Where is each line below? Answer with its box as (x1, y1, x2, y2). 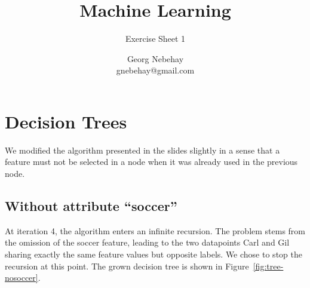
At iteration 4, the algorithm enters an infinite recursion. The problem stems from (5, 224, 306, 237)
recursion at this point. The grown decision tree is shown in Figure (5, 259, 249, 272)
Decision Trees (5, 109, 127, 133)
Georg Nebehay (127, 52, 184, 65)
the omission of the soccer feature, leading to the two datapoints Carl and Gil (5, 236, 290, 249)
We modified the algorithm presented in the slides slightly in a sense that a (5, 143, 280, 156)
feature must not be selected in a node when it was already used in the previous (5, 155, 298, 168)
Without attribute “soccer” (5, 197, 177, 215)
